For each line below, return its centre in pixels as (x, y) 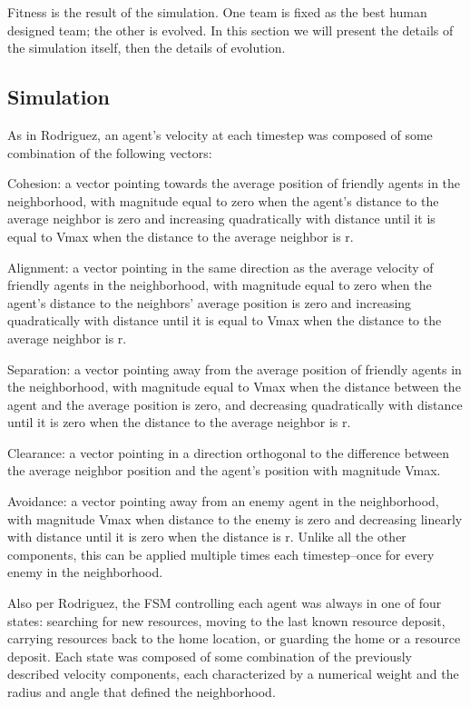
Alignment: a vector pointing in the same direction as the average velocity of (220, 267)
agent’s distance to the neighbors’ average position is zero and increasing (210, 302)
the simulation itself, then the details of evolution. (147, 48)
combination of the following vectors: (110, 152)
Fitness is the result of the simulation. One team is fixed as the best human (217, 12)
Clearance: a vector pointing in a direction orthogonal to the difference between (229, 452)
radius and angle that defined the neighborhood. (142, 692)
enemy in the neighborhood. (85, 572)
